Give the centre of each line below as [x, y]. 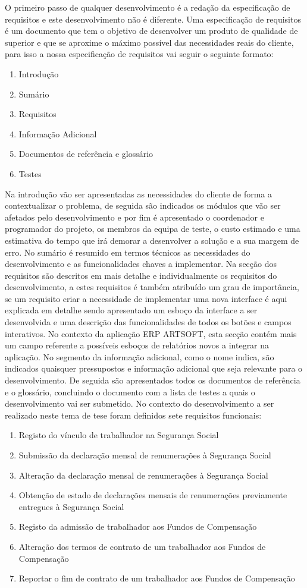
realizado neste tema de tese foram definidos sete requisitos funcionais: [133, 415]
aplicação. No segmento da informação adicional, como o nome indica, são [140, 356]
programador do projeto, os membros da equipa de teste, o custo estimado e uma [153, 229]
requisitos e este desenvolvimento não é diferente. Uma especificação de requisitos [153, 19]
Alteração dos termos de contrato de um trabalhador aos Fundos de [142, 546]
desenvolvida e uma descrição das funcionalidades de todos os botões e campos [148, 322]
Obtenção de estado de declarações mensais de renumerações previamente [153, 495]
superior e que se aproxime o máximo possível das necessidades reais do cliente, [149, 42]
